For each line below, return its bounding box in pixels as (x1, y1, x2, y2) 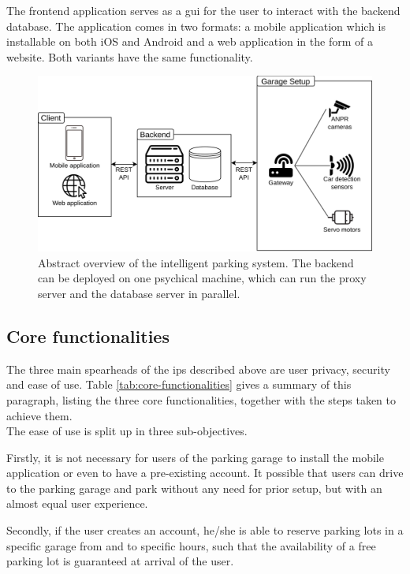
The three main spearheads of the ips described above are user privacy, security (6, 360, 390, 377)
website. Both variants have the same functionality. (6, 48, 253, 65)
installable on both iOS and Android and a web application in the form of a (6, 33, 373, 50)
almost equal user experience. (6, 495, 148, 512)
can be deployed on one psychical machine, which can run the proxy (38, 270, 367, 286)
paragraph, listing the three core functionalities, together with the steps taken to (6, 391, 397, 408)
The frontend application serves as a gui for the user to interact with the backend (6, 2, 401, 18)
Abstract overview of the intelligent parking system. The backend (38, 254, 354, 270)
